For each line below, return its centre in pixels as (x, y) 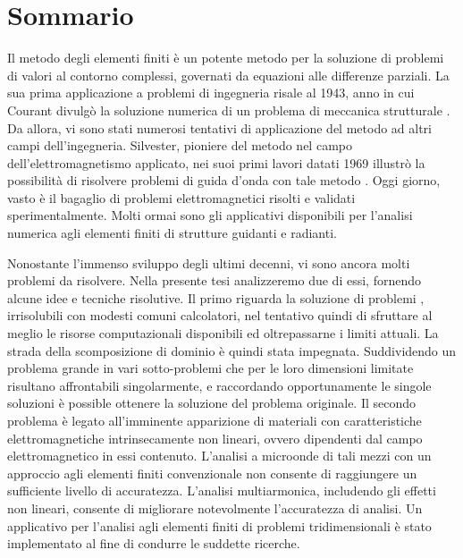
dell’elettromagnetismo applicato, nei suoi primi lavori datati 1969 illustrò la (216, 162)
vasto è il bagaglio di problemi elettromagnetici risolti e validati (181, 197)
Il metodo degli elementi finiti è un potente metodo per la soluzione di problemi (226, 58)
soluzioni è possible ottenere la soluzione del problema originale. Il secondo (212, 403)
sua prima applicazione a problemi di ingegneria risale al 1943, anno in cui (211, 93)
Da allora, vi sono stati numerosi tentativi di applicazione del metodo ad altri (220, 127)
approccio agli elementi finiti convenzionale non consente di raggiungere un (212, 473)
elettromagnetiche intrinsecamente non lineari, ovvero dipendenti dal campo (215, 438)
